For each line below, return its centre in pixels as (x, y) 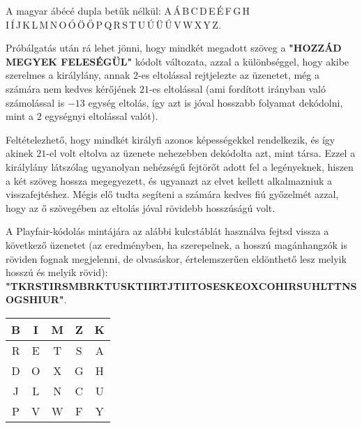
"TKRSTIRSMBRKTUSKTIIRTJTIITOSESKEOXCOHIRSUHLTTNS (181, 285)
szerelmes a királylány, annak (68, 75)
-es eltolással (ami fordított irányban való (237, 88)
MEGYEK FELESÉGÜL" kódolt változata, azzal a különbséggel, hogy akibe (178, 61)
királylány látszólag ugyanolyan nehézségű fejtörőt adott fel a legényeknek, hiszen (180, 166)
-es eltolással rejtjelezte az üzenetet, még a (229, 75)
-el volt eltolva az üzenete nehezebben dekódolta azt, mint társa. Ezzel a (201, 153)
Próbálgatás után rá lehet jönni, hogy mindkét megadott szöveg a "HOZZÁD (174, 48)
